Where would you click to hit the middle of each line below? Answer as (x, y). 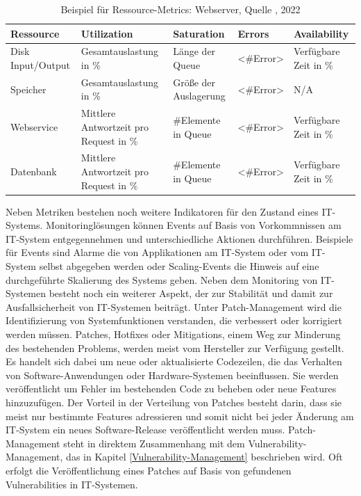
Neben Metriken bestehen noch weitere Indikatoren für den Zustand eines (162, 211)
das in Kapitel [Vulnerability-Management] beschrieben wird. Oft (204, 457)
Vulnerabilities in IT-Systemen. (72, 484)
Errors (253, 33)
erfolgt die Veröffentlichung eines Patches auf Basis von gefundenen (149, 470)
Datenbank (34, 171)
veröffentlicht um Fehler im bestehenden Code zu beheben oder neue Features (171, 389)
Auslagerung (199, 96)
